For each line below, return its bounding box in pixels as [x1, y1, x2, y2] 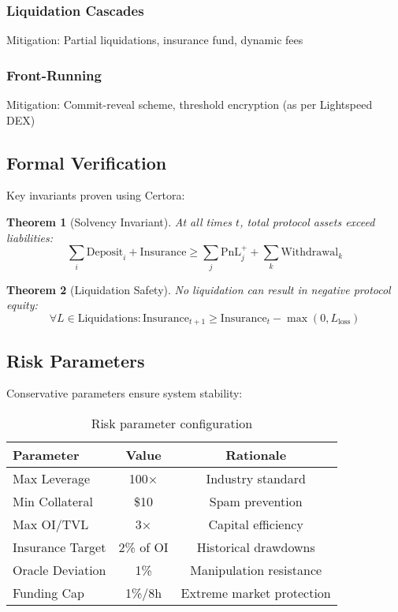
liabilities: [6, 229, 54, 245]
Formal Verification [6, 150, 167, 174]
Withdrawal [281, 247, 339, 259]
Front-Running [6, 65, 102, 84]
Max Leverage [13, 468, 91, 487]
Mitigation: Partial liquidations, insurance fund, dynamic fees [6, 32, 303, 48]
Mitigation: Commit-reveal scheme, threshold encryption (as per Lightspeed [6, 96, 373, 113]
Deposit [86, 247, 124, 259]
